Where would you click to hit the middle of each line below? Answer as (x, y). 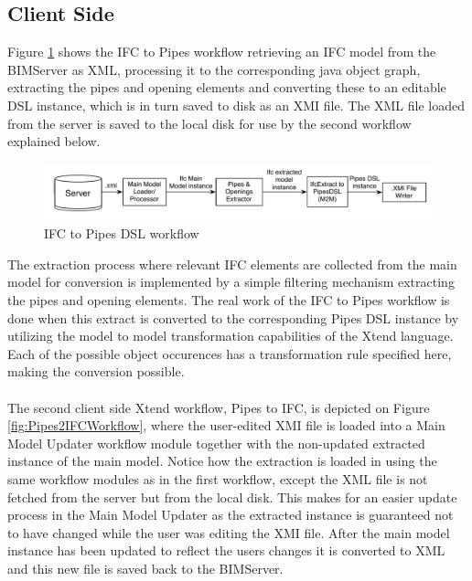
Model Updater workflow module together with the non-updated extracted (216, 443)
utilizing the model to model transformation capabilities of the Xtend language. (231, 336)
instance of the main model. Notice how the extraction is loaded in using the (222, 461)
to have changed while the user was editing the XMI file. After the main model (229, 532)
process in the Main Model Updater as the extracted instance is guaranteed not (231, 515)
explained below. (54, 141)
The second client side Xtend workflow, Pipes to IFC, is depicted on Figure (219, 407)
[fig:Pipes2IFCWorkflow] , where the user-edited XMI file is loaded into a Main (226, 425)
